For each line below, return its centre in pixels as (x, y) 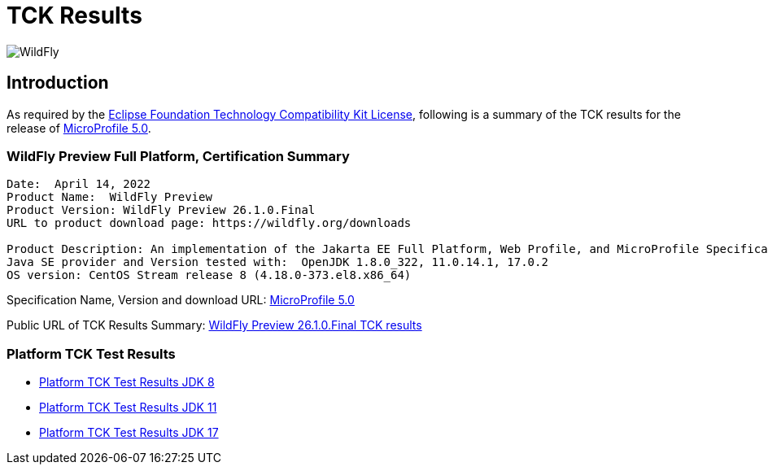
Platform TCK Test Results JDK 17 (129, 433)
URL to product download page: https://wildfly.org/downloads (209, 223)
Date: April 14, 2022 (79, 184)
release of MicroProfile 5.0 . (79, 128)
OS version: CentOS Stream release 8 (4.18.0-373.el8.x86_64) (209, 275)
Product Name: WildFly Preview (109, 197)
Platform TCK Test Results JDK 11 (128, 408)
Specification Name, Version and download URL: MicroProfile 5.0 (181, 300)
